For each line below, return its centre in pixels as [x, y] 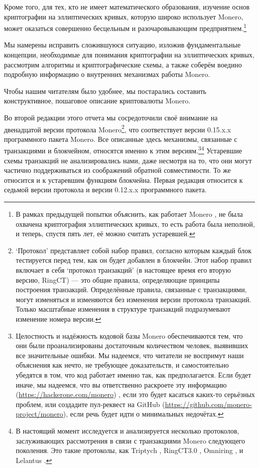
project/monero [39, 414]
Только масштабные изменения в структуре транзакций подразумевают [123, 309]
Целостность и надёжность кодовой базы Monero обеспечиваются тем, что [129, 335]
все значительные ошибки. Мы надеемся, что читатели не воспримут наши [130, 355]
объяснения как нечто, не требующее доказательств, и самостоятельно [122, 365]
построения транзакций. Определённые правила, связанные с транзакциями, [131, 289]
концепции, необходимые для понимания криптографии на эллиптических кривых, [129, 55]
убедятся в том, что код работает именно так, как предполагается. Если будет [133, 374]
